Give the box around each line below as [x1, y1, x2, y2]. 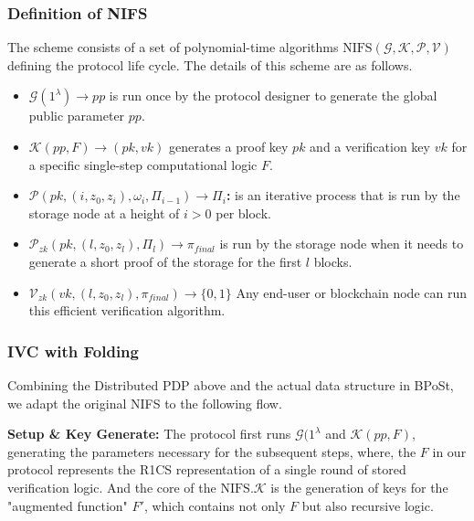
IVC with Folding [7, 339, 139, 362]
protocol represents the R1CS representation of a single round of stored [7, 460, 406, 479]
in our [432, 441, 467, 461]
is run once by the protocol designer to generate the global [109, 86, 437, 105]
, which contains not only [143, 495, 286, 515]
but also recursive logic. [301, 495, 434, 515]
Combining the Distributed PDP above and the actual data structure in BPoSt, [7, 375, 454, 394]
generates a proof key [169, 137, 289, 155]
